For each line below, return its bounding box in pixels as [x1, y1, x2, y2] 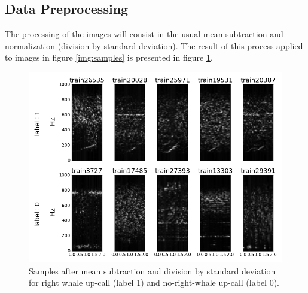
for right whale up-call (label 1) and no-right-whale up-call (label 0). [29, 276, 279, 289]
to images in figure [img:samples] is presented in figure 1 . [5, 51, 213, 64]
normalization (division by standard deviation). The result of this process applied [5, 39, 303, 52]
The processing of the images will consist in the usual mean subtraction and [5, 28, 283, 40]
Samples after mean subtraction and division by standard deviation [29, 264, 276, 277]
